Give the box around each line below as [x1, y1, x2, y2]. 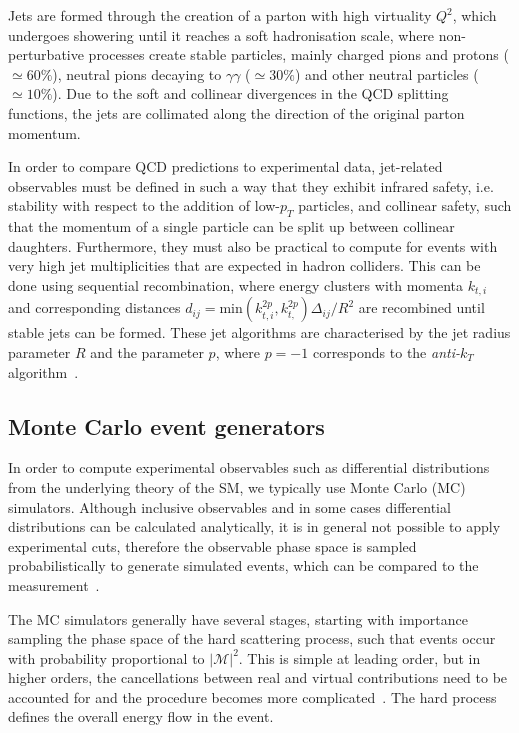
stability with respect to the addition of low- [8, 195, 281, 216]
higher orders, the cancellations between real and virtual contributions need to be [8, 667, 508, 688]
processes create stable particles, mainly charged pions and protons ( [88, 44, 509, 65]
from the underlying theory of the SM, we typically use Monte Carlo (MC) [8, 476, 466, 497]
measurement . [8, 574, 100, 595]
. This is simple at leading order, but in [238, 647, 481, 668]
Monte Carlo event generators [8, 410, 325, 441]
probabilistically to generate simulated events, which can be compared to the [8, 555, 479, 576]
